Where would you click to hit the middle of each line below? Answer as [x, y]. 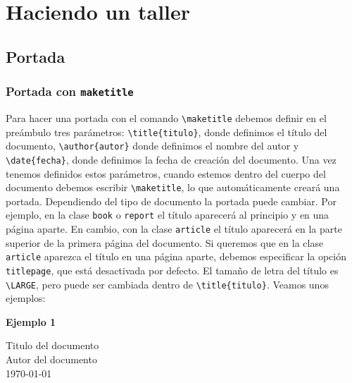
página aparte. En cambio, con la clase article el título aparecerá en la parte [174, 229]
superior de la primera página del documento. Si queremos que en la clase [165, 242]
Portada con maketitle [70, 91]
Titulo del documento [52, 345]
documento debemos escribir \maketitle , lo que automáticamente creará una [173, 187]
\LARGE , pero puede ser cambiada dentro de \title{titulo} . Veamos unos [167, 284]
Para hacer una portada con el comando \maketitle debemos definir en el [166, 117]
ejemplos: [26, 298]
